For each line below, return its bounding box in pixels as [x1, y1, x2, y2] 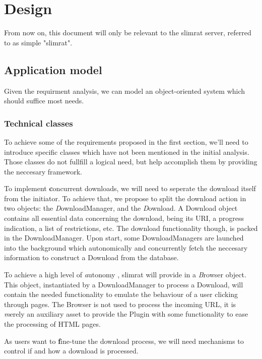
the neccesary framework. [4, 166, 82, 176]
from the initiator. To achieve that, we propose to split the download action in [4, 193, 246, 203]
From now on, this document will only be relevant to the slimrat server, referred [4, 27, 251, 38]
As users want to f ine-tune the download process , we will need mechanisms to [4, 335, 244, 346]
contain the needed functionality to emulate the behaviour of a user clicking [4, 289, 238, 300]
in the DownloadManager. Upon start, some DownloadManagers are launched [4, 232, 244, 243]
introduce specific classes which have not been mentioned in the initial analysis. [4, 146, 249, 157]
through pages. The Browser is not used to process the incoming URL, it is [4, 298, 236, 309]
